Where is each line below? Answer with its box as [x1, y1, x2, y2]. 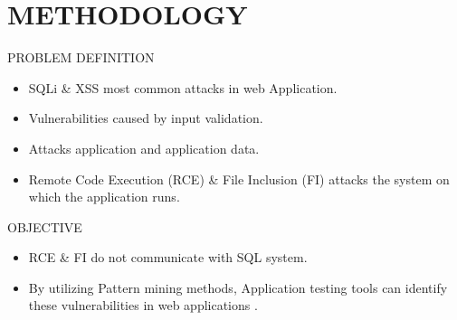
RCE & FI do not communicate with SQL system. [28, 248, 308, 267]
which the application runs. [28, 187, 180, 206]
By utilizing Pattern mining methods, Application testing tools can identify [28, 278, 448, 296]
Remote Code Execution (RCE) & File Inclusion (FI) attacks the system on [28, 169, 450, 188]
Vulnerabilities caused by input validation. [28, 108, 263, 127]
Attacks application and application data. [28, 138, 260, 157]
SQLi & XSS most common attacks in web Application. [28, 78, 338, 97]
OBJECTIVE [7, 217, 82, 236]
